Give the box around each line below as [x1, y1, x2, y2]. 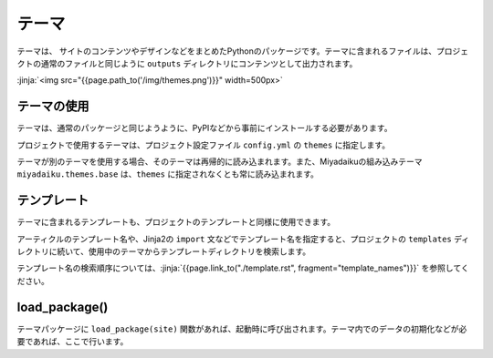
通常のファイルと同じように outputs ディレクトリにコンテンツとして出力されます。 [40, 57, 358, 68]
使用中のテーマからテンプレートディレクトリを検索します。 [88, 246, 311, 257]
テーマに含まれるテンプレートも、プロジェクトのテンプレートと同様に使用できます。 [16, 217, 336, 228]
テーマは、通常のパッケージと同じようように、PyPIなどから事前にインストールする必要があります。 [16, 123, 393, 134]
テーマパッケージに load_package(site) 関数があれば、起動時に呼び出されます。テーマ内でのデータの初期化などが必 [16, 323, 467, 334]
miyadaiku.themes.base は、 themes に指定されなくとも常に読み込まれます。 [16, 169, 320, 179]
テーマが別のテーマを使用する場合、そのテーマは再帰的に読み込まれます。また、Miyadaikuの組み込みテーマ [16, 156, 424, 168]
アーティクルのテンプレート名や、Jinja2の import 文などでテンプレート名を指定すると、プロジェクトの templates [16, 233, 452, 244]
